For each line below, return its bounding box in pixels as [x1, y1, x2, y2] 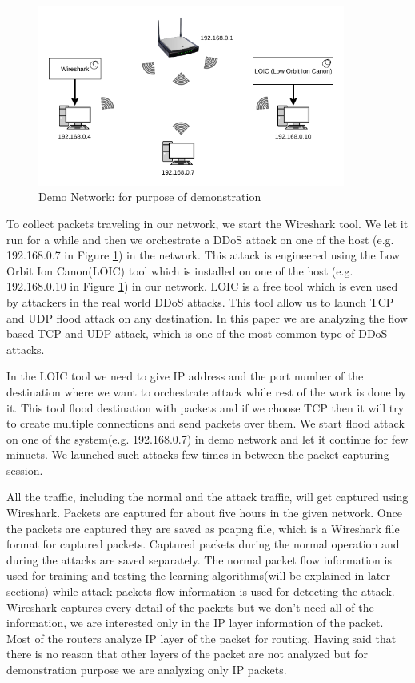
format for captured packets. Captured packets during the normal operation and [6, 536, 400, 552]
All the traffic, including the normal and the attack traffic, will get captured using [6, 488, 409, 505]
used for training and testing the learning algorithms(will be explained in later [6, 567, 390, 584]
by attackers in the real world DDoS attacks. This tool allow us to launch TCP [6, 293, 394, 310]
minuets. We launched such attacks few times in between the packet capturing [6, 446, 389, 463]
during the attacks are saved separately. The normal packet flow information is [6, 551, 392, 568]
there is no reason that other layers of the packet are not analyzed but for [6, 645, 368, 662]
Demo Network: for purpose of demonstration [38, 188, 261, 205]
